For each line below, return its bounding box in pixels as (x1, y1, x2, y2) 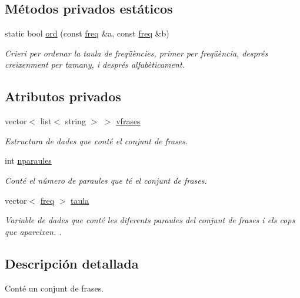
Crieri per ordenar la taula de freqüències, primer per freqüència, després (5, 47, 268, 59)
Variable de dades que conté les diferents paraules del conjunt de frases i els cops (5, 214, 295, 226)
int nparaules (5, 154, 52, 167)
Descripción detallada (5, 254, 139, 272)
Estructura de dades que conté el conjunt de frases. (5, 134, 188, 147)
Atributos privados (5, 87, 121, 105)
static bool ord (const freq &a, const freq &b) (5, 27, 169, 39)
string (65, 115, 86, 127)
